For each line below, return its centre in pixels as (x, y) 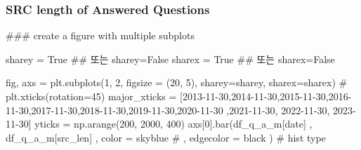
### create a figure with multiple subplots (100, 35)
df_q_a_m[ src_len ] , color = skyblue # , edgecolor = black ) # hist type (166, 137)
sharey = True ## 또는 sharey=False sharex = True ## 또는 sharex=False (170, 59)
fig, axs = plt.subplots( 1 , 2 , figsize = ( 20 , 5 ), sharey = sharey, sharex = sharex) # (177, 82)
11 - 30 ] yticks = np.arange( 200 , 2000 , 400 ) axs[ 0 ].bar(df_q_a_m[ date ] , (159, 124)
